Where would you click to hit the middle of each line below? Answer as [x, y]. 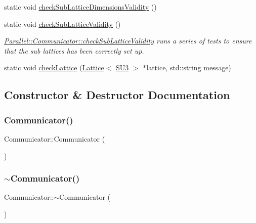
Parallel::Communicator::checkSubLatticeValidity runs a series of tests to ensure [128, 41]
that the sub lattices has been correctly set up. [74, 50]
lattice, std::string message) [189, 68]
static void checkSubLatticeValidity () [62, 24]
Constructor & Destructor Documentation [117, 95]
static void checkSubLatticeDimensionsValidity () [80, 7]
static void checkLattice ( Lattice [54, 68]
